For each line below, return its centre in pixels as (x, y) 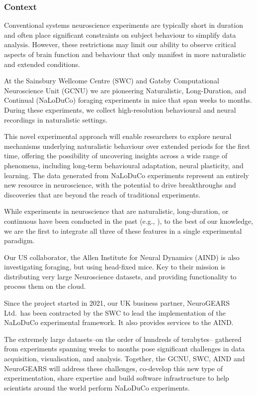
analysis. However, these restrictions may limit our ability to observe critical (120, 44)
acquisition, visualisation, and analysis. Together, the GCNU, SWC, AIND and (125, 359)
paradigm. (19, 240)
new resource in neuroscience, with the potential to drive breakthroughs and (120, 185)
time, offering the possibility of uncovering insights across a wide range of (116, 156)
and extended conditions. (42, 64)
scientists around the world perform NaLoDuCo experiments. (97, 387)
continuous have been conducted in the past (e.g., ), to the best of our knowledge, (129, 221)
